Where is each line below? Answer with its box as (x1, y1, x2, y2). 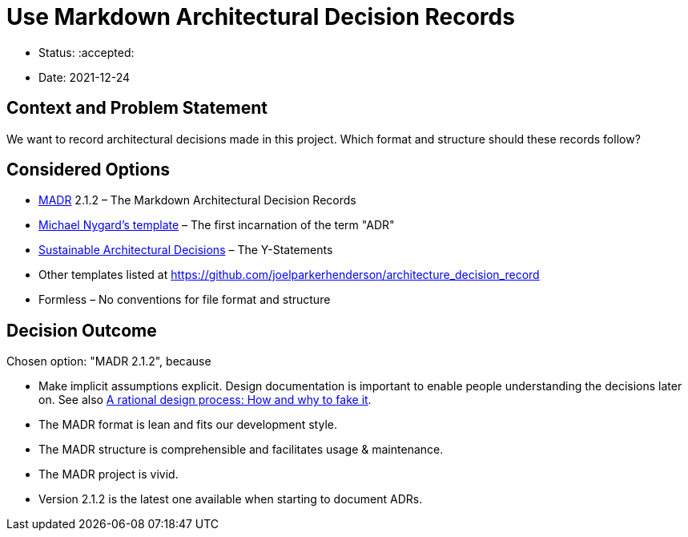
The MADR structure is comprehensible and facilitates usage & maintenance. (38, 442, 444, 457)
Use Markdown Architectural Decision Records (6, 3, 515, 30)
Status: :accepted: (38, 45, 135, 59)
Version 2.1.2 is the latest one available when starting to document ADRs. (38, 492, 423, 507)
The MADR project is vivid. (38, 467, 179, 482)
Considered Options (6, 159, 170, 180)
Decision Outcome (6, 320, 157, 341)
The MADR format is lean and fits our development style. (38, 418, 337, 432)
